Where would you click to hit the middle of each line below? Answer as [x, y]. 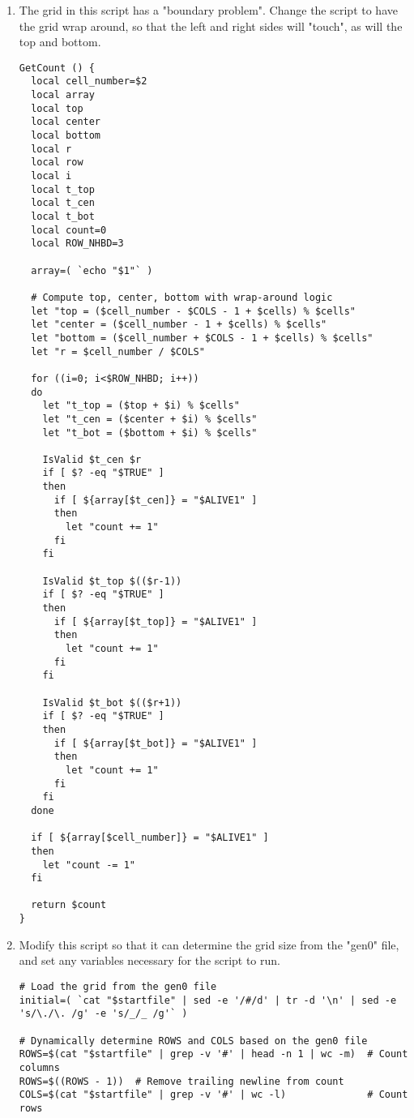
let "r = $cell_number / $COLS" [118, 351]
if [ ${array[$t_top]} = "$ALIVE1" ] [156, 621]
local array [63, 95]
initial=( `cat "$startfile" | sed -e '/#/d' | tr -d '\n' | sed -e [208, 1000]
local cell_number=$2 [89, 81]
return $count [69, 905]
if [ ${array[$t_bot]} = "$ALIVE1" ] [156, 743]
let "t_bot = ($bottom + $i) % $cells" [150, 433]
